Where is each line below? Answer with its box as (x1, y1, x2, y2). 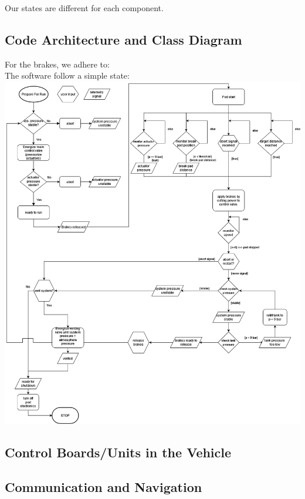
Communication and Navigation (5, 477, 202, 495)
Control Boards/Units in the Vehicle (5, 443, 232, 461)
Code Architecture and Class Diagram (5, 30, 242, 48)
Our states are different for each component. (5, 2, 164, 14)
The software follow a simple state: (5, 69, 130, 82)
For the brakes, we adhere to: (5, 58, 110, 70)
